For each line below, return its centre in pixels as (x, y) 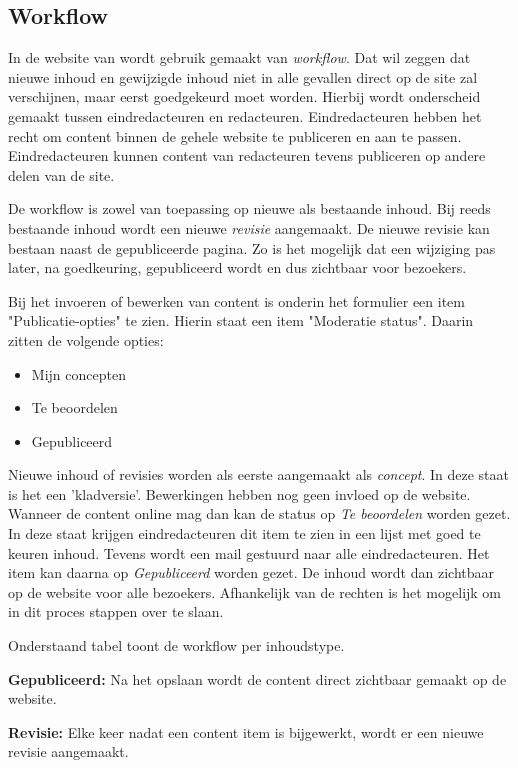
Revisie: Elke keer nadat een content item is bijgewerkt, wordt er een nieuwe (246, 731)
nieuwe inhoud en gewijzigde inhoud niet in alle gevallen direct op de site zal (243, 76)
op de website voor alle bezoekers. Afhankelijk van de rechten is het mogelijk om (255, 591)
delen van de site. (61, 174)
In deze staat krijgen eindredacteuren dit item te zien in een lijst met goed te (244, 533)
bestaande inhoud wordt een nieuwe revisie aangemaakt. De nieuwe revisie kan (249, 227)
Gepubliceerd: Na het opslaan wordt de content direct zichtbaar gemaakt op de (257, 678)
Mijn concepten (78, 373)
